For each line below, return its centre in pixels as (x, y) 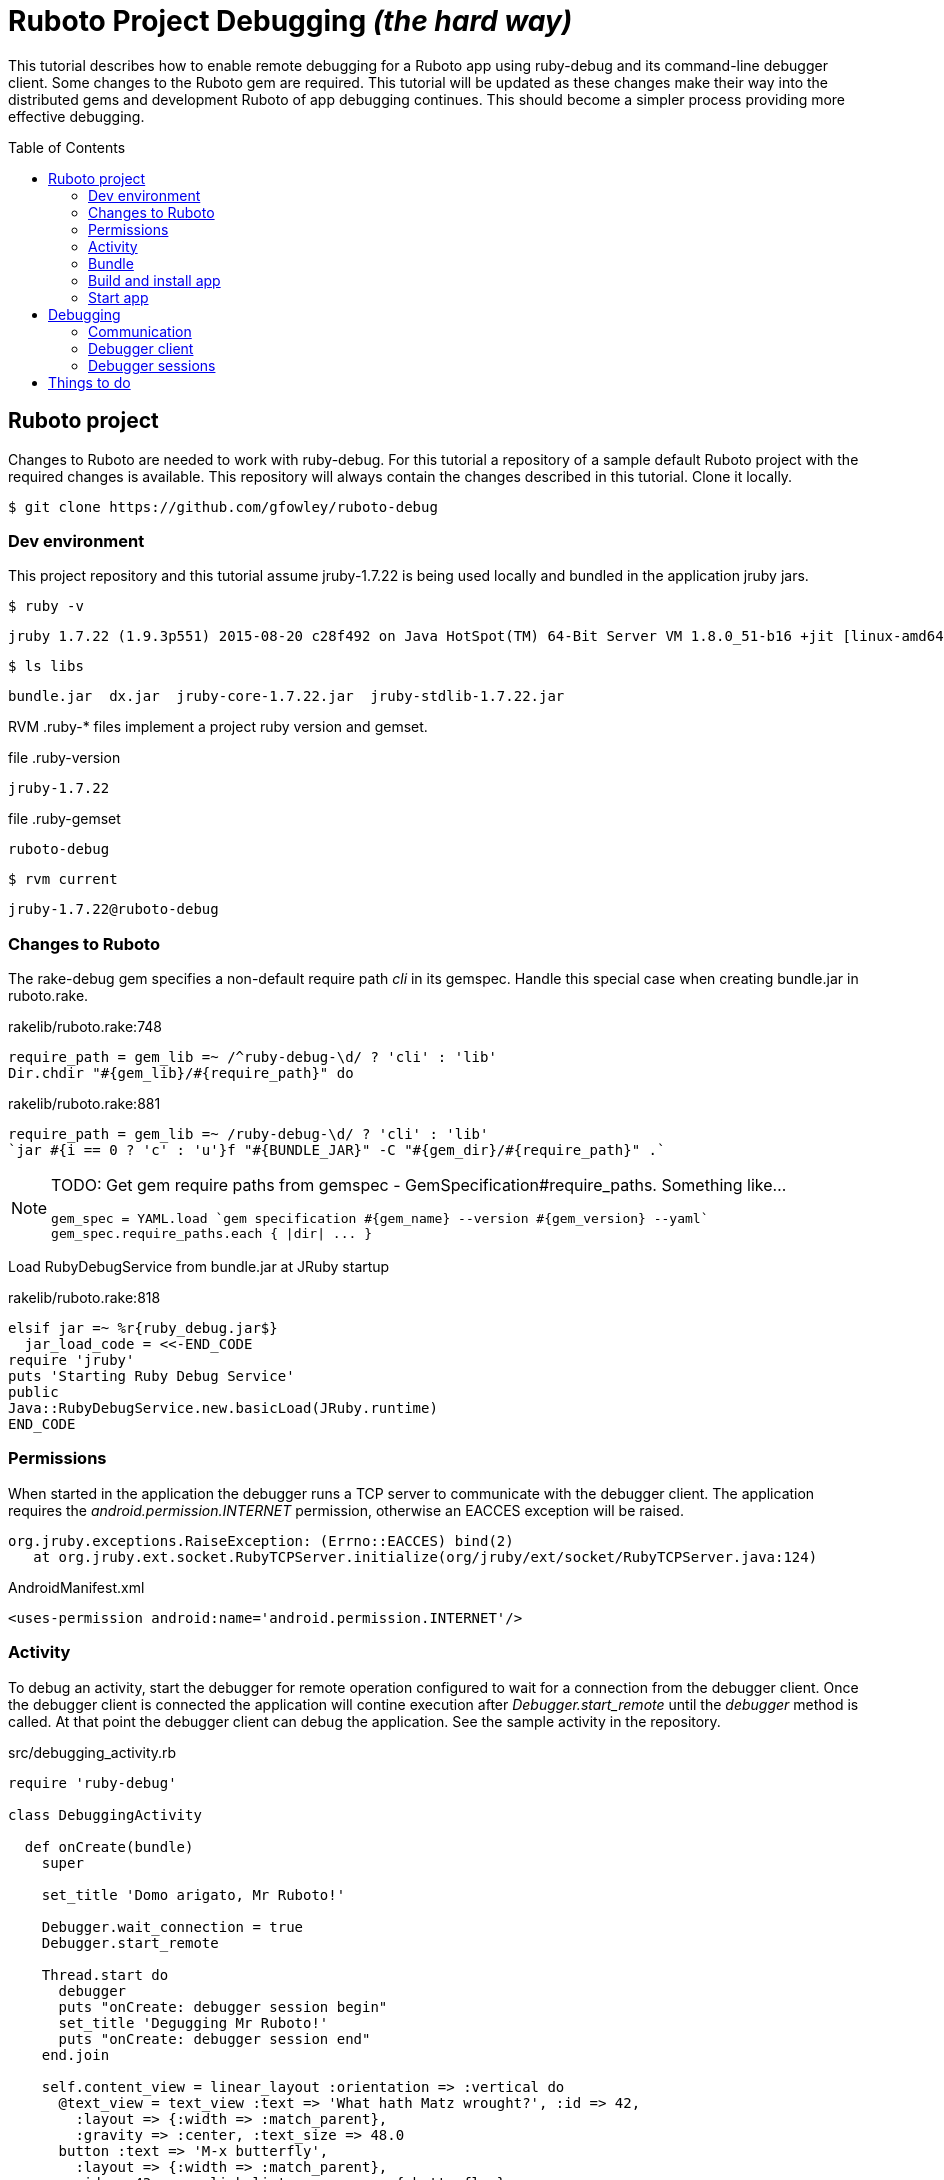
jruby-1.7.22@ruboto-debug (113, 909)
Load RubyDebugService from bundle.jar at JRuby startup (199, 1267)
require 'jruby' (71, 1360)
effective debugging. (76, 116)
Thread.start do (105, 1974)
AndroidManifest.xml (76, 1587)
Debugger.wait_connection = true (172, 1926)
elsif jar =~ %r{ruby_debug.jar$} (143, 1328)
